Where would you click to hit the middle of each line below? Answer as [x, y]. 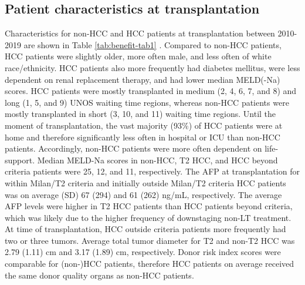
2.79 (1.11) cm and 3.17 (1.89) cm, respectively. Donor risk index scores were [143, 252]
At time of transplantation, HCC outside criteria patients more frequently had [145, 229]
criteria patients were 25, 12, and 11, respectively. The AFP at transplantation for [152, 171]
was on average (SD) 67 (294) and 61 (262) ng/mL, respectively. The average [143, 194]
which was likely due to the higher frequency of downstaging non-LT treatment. [148, 217]
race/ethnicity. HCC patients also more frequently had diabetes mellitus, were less [152, 67]
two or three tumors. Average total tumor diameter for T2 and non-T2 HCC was [150, 240]
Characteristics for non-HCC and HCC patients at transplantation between [140, 33]
